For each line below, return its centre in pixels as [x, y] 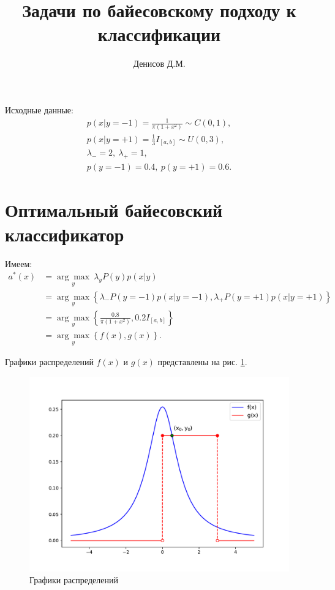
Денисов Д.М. [159, 63]
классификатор [65, 234]
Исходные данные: [39, 109]
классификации [159, 34]
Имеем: [19, 263]
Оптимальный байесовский [114, 210]
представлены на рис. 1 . [202, 362]
